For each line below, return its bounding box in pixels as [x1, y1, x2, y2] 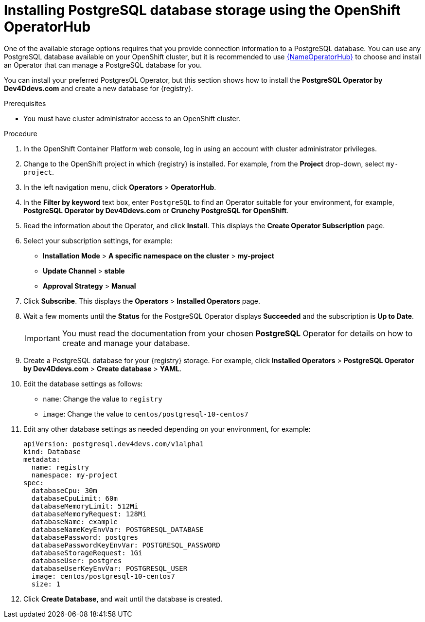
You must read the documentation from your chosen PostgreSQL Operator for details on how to [62, 328, 413, 338]
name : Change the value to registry [43, 394, 162, 403]
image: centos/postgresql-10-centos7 [31, 572, 175, 580]
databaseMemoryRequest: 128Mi [31, 510, 146, 518]
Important [25, 333, 60, 343]
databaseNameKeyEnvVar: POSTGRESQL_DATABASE [31, 525, 204, 533]
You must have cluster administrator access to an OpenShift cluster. [23, 114, 241, 123]
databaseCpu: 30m [31, 486, 97, 494]
